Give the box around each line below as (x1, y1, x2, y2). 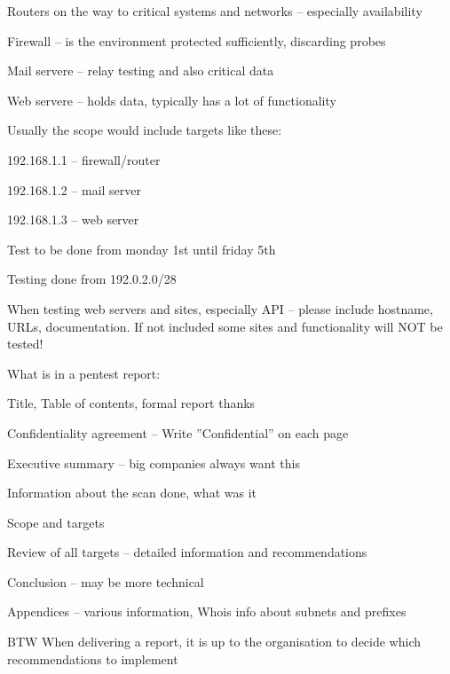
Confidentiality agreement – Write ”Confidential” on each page (7, 423, 349, 442)
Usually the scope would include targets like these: (7, 121, 282, 139)
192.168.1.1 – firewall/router (7, 150, 161, 168)
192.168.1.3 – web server (7, 210, 139, 229)
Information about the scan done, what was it (7, 483, 257, 502)
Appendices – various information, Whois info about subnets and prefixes (7, 602, 407, 621)
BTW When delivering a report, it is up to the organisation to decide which (7, 632, 422, 651)
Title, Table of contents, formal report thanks (7, 394, 256, 412)
